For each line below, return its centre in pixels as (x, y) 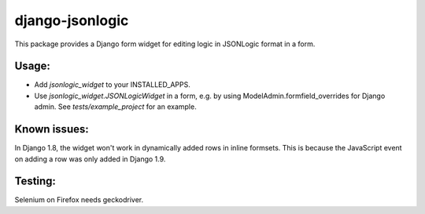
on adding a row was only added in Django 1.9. (90, 159)
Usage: (33, 66)
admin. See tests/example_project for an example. (115, 107)
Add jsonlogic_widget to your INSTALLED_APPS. (112, 85)
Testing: (35, 181)
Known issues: (52, 129)
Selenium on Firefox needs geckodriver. (79, 200)
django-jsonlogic (72, 20)
